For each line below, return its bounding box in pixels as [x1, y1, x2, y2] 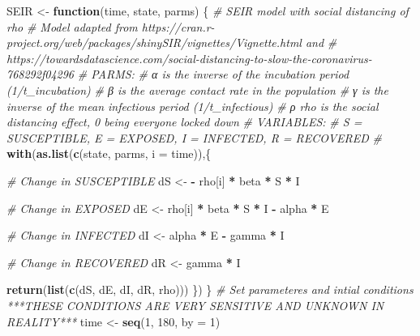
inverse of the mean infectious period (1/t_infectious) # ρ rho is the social [6, 97, 379, 114]
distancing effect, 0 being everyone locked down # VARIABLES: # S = [6, 113, 362, 130]
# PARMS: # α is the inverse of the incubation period [77, 66, 349, 83]
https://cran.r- [141, 18, 215, 35]
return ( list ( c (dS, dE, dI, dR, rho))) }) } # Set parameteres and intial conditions [6, 281, 414, 298]
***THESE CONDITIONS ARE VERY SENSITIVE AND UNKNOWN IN [6, 296, 384, 313]
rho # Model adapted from [6, 18, 138, 35]
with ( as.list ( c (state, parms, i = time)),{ [6, 145, 212, 162]
